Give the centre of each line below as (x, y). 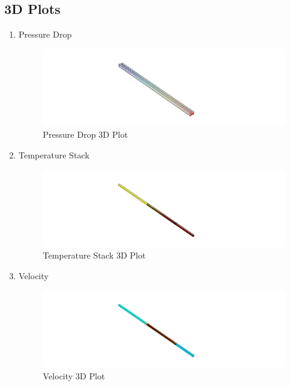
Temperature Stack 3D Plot (94, 255)
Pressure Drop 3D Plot (85, 134)
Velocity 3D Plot (74, 376)
